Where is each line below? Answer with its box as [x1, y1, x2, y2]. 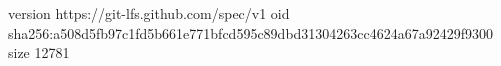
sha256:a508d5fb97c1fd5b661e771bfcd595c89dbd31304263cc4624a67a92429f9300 [8, 22, 494, 43]
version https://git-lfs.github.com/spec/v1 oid [8, 3, 290, 23]
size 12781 [8, 42, 70, 63]
